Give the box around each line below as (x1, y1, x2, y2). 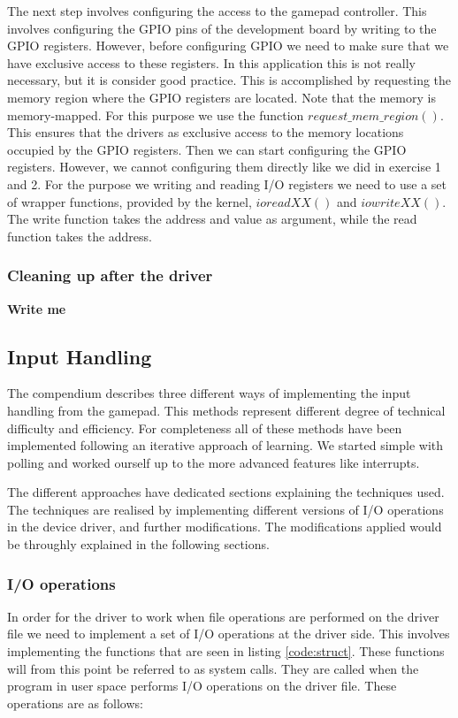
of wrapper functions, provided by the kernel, (7, 192, 252, 210)
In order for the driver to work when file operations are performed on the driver (7, 607, 439, 625)
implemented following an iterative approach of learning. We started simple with (7, 436, 444, 454)
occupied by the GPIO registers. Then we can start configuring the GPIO (7, 140, 407, 158)
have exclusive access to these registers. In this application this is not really (7, 53, 416, 72)
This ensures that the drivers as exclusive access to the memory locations (7, 123, 404, 141)
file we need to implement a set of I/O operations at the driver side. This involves (7, 624, 450, 643)
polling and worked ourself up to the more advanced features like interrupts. (7, 453, 420, 471)
